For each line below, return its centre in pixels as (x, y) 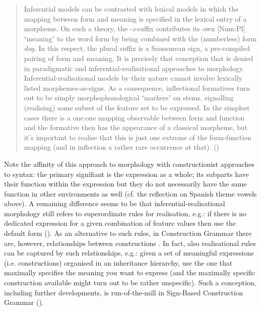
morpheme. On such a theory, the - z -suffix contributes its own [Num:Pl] (135, 28)
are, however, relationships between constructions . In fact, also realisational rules (130, 243)
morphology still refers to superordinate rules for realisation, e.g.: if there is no (125, 213)
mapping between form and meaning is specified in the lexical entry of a (135, 18)
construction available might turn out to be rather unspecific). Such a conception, (130, 283)
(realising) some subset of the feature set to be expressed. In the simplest (137, 107)
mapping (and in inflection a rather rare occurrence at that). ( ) (122, 147)
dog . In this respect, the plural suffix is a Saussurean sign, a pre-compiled (137, 48)
